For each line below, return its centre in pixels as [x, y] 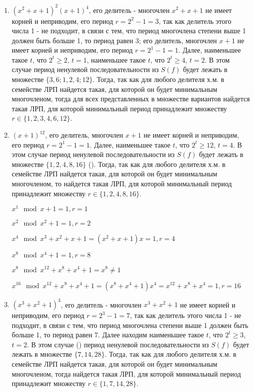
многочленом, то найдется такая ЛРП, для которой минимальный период [122, 183]
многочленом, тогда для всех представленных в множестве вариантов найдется [131, 99]
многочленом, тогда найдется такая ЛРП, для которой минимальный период [126, 373]
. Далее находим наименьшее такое [151, 335]
